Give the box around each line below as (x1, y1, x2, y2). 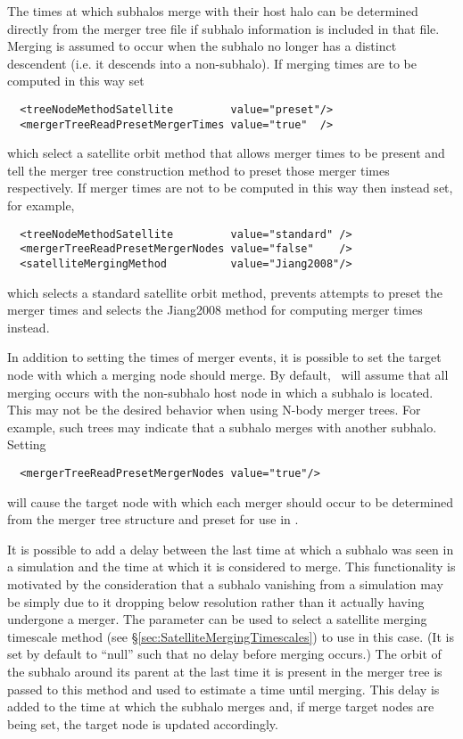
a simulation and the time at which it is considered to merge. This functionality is (7, 557, 456, 576)
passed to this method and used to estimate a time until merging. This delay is (7, 679, 440, 698)
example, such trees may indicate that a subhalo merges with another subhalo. (7, 417, 437, 436)
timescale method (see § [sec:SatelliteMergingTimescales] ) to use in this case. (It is (7, 627, 454, 645)
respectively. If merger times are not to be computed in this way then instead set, (7, 178, 453, 197)
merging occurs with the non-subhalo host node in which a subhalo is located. (7, 382, 434, 401)
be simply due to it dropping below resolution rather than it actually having (7, 592, 425, 611)
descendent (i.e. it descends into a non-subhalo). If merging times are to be (7, 53, 417, 72)
